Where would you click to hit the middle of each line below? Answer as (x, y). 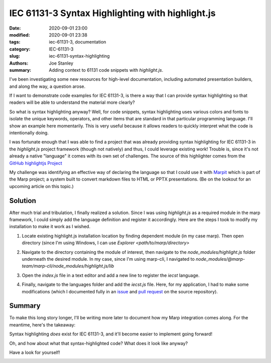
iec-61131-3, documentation (78, 42)
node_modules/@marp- (221, 259)
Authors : (19, 63)
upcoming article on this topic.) (41, 186)
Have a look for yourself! (35, 352)
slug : (15, 56)
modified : (20, 35)
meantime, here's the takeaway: (42, 325)
